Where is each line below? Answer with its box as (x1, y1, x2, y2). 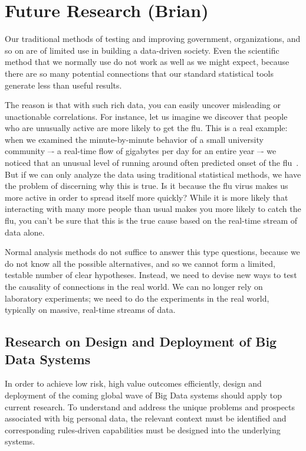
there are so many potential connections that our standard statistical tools (5, 67, 274, 79)
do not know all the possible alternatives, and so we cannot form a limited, (5, 257, 275, 269)
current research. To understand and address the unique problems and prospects (5, 400, 295, 413)
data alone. (5, 225, 45, 238)
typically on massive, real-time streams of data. (5, 303, 176, 316)
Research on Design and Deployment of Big (5, 332, 277, 351)
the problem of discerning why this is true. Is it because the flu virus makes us (5, 179, 288, 192)
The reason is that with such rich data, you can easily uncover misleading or (5, 99, 281, 111)
